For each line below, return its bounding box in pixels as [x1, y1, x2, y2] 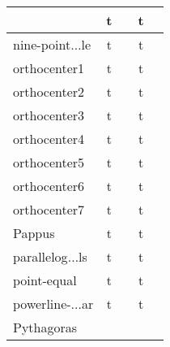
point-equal [13, 271, 77, 289]
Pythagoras [13, 318, 78, 336]
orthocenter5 [13, 153, 85, 171]
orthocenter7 [13, 200, 85, 219]
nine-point [13, 35, 71, 54]
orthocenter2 [13, 82, 85, 101]
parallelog [13, 247, 68, 266]
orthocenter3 [13, 106, 85, 124]
